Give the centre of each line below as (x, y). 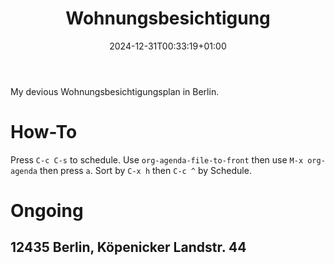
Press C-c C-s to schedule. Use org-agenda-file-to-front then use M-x (157, 159)
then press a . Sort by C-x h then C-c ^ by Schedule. (145, 170)
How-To (44, 132)
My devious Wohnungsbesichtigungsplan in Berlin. (115, 91)
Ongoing (47, 211)
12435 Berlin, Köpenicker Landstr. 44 (128, 247)
